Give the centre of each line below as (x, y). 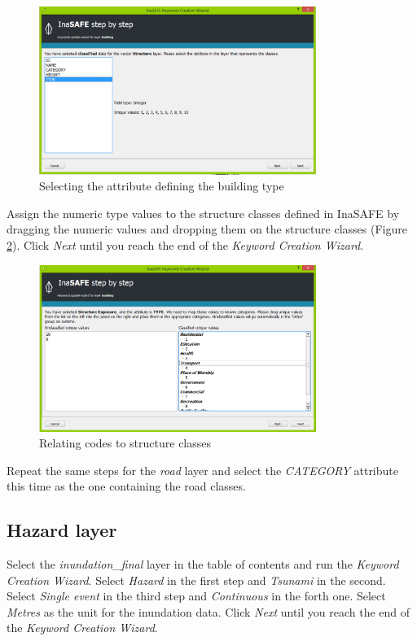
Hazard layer (62, 530)
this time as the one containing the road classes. (126, 486)
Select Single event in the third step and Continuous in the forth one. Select (196, 596)
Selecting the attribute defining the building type (162, 186)
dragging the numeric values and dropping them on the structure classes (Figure (207, 229)
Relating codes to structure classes (125, 443)
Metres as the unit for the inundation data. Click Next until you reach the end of (208, 611)
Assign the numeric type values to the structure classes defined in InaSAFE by (203, 213)
